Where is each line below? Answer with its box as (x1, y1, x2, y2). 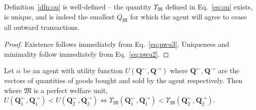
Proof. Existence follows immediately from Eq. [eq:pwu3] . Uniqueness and (4, 38, 229, 49)
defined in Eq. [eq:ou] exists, (165, 1, 253, 11)
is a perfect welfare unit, (33, 85, 108, 95)
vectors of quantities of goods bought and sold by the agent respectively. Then (4, 75, 243, 86)
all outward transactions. (4, 22, 80, 32)
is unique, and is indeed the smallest (4, 11, 115, 21)
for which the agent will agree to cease (130, 11, 247, 21)
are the (218, 65, 240, 76)
